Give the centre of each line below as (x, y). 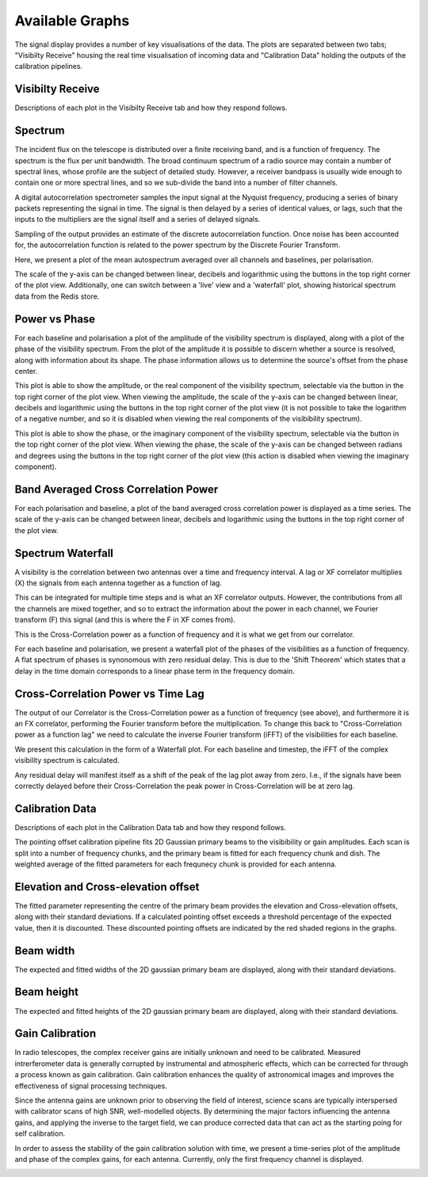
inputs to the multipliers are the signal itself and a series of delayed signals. (138, 219)
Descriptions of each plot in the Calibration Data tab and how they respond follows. (151, 827)
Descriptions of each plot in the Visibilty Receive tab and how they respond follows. (151, 108)
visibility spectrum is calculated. (67, 760)
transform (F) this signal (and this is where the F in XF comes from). (125, 620)
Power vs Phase (55, 319)
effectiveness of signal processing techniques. (91, 1086)
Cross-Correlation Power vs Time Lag (110, 693)
